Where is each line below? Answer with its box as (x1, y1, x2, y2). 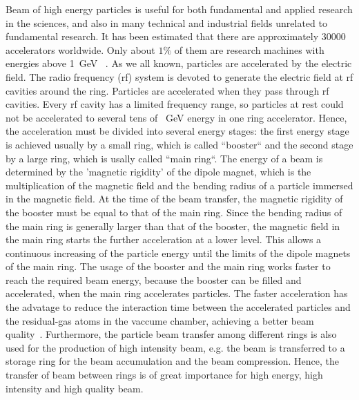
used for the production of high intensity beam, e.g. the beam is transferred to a (6, 340, 345, 354)
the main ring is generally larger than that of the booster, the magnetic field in (6, 218, 340, 233)
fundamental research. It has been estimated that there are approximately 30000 (6, 29, 346, 44)
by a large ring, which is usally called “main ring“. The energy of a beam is (6, 151, 323, 165)
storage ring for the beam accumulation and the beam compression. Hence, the (6, 354, 339, 368)
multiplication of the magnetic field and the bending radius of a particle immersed (6, 178, 353, 192)
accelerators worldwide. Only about (6, 42, 155, 57)
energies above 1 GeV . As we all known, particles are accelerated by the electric (6, 56, 352, 70)
